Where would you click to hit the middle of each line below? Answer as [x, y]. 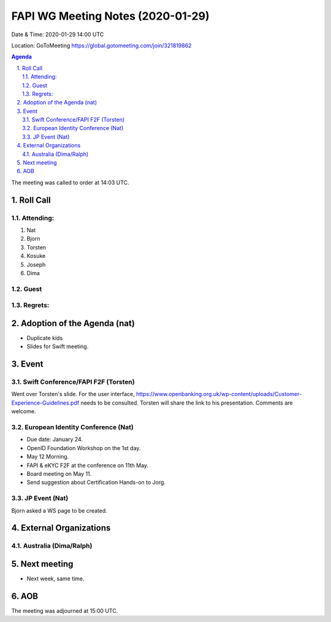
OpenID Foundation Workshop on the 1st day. [84, 448]
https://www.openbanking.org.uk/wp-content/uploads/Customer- [219, 394]
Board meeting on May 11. [59, 473]
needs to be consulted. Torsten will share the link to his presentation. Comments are [187, 403]
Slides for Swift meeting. [58, 346]
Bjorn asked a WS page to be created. [59, 510]
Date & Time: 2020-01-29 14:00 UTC [58, 34]
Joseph [36, 265]
